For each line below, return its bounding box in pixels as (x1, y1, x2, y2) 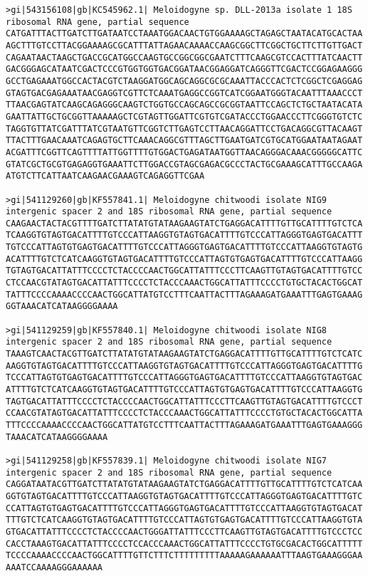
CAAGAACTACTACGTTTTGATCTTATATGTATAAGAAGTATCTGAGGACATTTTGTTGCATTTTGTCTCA (6, 218, 363, 229)
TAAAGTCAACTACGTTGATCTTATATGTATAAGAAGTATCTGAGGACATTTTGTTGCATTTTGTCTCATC (6, 349, 363, 360)
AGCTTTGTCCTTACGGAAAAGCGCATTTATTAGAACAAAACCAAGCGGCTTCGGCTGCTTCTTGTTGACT (6, 40, 363, 51)
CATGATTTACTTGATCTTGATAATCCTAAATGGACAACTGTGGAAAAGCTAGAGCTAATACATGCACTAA (6, 28, 363, 39)
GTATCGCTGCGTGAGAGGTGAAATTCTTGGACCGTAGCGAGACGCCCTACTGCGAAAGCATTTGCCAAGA (6, 159, 363, 169)
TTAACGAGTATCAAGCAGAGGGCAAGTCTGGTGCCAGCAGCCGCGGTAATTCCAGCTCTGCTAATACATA (6, 100, 363, 110)
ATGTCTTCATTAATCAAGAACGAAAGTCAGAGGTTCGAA (6, 171, 205, 182)
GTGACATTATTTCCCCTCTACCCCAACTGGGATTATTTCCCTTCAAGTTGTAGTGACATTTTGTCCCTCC (6, 526, 363, 537)
